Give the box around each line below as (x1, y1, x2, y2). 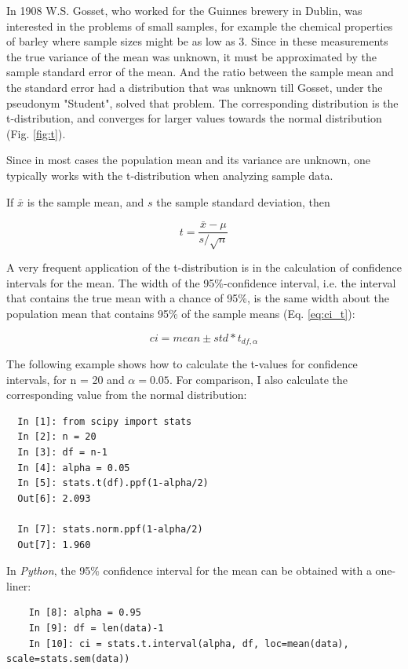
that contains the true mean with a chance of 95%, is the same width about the (6, 290, 389, 306)
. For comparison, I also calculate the (169, 371, 348, 387)
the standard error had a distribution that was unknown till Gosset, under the (6, 79, 383, 95)
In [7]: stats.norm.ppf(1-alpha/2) (17, 523, 203, 535)
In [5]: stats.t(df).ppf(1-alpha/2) (17, 477, 209, 489)
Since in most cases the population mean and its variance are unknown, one (6, 152, 370, 168)
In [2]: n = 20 (17, 431, 97, 443)
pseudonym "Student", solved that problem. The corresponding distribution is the (6, 94, 399, 111)
